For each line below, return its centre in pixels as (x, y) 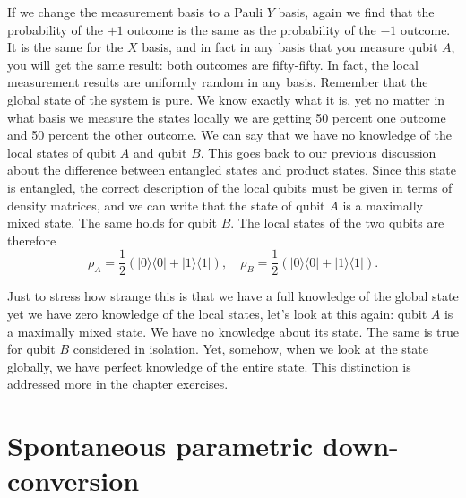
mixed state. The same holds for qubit (112, 223)
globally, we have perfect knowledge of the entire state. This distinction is (209, 366)
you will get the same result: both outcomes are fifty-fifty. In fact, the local (213, 64)
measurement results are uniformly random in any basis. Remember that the (218, 82)
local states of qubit (62, 152)
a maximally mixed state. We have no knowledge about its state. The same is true (233, 331)
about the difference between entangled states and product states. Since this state (232, 170)
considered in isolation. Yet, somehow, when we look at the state (250, 349)
